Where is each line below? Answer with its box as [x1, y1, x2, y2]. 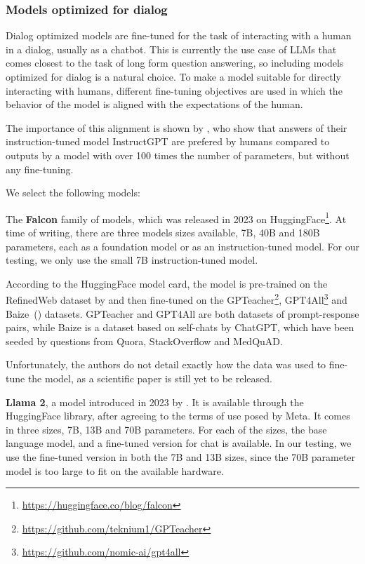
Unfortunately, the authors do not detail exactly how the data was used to [6, 357, 326, 372]
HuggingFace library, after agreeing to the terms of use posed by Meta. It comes [6, 408, 350, 423]
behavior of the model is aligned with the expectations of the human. [6, 97, 303, 112]
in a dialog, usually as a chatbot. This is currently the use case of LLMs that [6, 41, 337, 56]
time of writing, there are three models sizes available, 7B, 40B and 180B [6, 225, 320, 239]
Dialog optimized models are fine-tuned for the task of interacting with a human [6, 28, 352, 43]
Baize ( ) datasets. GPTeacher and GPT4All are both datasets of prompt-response [6, 306, 359, 321]
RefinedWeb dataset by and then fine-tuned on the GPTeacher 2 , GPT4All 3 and [6, 290, 347, 307]
